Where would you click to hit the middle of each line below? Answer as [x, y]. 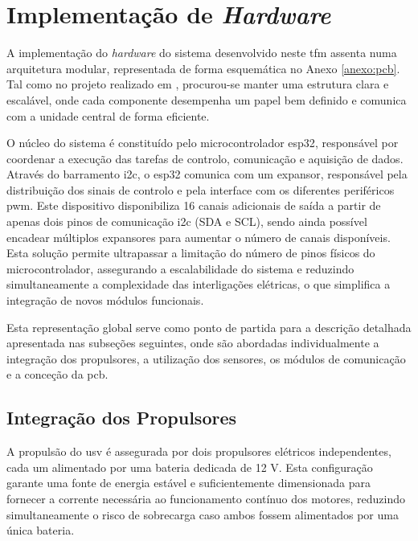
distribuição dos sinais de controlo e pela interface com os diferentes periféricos [201, 189]
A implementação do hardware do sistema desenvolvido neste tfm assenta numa [202, 53]
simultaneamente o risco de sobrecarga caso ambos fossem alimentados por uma [203, 514]
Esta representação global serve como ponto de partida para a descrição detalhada [209, 327]
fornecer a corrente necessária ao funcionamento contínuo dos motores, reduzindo [206, 498]
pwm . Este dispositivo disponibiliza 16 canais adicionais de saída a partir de [194, 205]
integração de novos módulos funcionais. [105, 300]
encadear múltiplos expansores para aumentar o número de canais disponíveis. [199, 237]
